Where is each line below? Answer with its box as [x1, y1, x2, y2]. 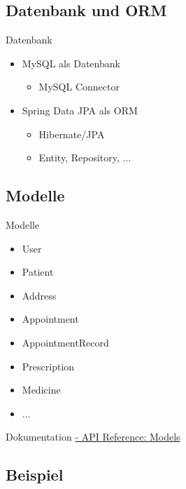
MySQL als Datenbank [22, 55, 120, 70]
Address [22, 288, 57, 302]
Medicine [22, 382, 61, 397]
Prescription [22, 359, 75, 373]
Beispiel [6, 464, 64, 485]
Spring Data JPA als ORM [22, 102, 138, 117]
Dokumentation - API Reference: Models [6, 429, 180, 444]
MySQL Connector [38, 79, 120, 94]
